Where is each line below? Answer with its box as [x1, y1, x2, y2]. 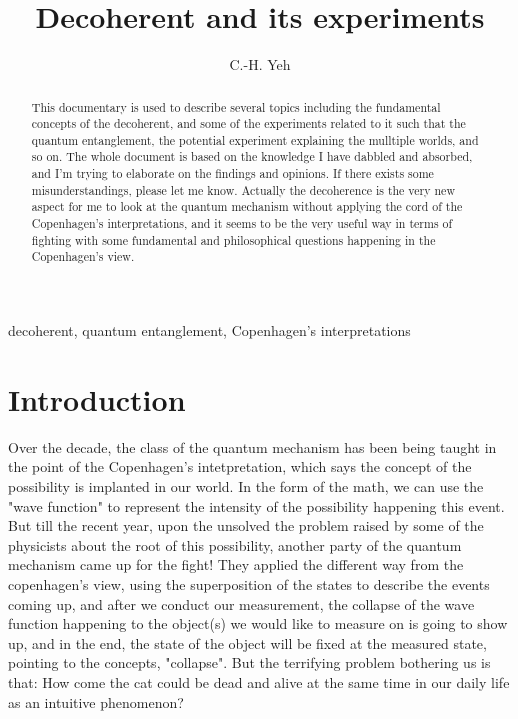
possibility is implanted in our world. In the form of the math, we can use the [8, 475, 484, 496]
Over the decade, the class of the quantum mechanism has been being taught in [8, 436, 497, 457]
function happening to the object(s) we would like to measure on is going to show [8, 613, 508, 634]
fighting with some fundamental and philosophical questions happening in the [31, 231, 436, 248]
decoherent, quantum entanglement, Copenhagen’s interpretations [8, 320, 411, 341]
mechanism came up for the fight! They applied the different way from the [8, 554, 464, 575]
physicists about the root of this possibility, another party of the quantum [8, 534, 462, 555]
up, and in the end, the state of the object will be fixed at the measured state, [8, 632, 487, 653]
